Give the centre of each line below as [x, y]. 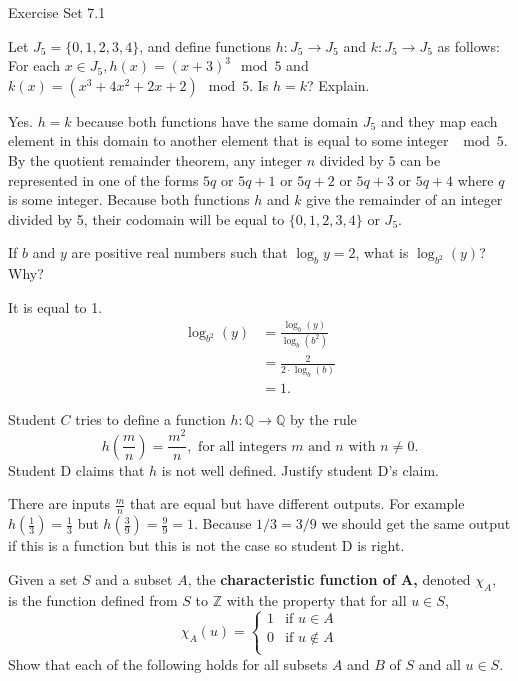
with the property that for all [316, 599]
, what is [382, 252]
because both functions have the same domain [217, 120]
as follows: [468, 45]
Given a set [43, 578]
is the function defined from [93, 599]
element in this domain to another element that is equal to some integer [228, 140]
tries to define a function [150, 418]
